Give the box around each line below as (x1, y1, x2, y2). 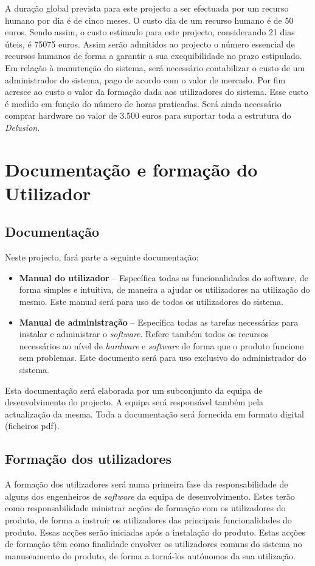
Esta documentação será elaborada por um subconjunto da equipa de (5, 383, 263, 396)
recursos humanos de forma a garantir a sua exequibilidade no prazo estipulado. (5, 49, 302, 62)
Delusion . (5, 121, 40, 133)
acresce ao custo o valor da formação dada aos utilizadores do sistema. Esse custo (5, 85, 308, 98)
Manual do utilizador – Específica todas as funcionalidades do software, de (19, 271, 308, 284)
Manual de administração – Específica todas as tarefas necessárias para (19, 315, 299, 328)
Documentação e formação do (5, 156, 258, 181)
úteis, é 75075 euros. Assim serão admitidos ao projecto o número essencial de (5, 37, 295, 50)
